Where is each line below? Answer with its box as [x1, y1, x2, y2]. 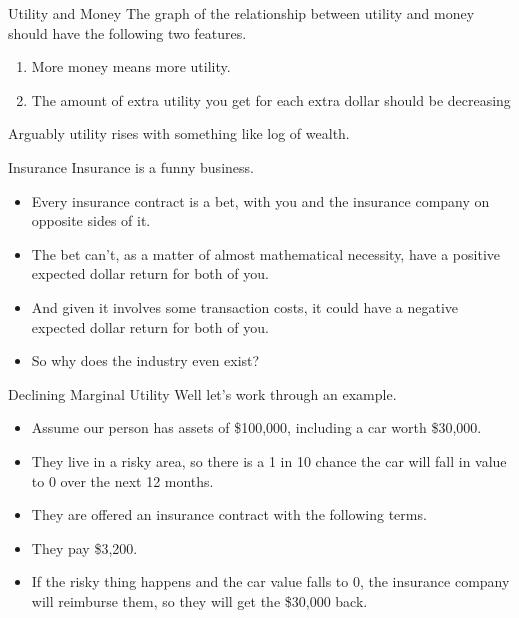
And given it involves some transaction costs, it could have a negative [31, 296, 459, 317]
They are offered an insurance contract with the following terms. [31, 504, 427, 525]
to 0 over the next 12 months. [31, 470, 214, 491]
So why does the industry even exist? [31, 350, 260, 371]
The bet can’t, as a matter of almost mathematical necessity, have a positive [31, 243, 500, 264]
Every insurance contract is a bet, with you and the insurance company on [31, 190, 490, 211]
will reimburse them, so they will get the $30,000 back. [31, 590, 368, 611]
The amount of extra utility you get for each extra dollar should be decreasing [31, 89, 511, 110]
